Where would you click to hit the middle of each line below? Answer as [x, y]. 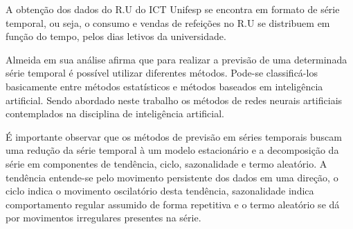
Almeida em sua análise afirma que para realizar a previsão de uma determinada [176, 59]
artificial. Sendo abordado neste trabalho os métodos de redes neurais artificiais [174, 100]
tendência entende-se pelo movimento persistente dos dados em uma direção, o [172, 177]
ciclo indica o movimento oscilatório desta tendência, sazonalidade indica [160, 191]
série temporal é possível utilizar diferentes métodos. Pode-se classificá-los [162, 73]
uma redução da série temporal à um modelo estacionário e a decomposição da [172, 150]
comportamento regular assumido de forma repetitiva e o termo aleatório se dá [173, 204]
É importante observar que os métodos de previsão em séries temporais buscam [174, 136]
